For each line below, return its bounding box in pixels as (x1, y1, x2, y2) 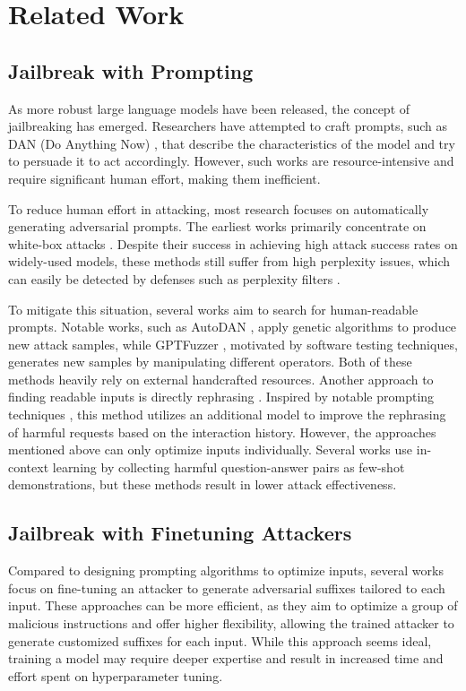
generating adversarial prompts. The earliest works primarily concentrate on (8, 217, 427, 236)
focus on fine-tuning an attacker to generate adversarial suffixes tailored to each (8, 578, 445, 597)
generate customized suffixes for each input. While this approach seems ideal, (8, 631, 432, 650)
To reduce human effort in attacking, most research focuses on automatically (8, 199, 429, 218)
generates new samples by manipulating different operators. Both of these (8, 352, 412, 371)
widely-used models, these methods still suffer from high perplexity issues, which (8, 252, 451, 271)
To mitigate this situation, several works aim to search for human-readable (8, 299, 419, 318)
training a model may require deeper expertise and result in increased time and (8, 649, 444, 668)
